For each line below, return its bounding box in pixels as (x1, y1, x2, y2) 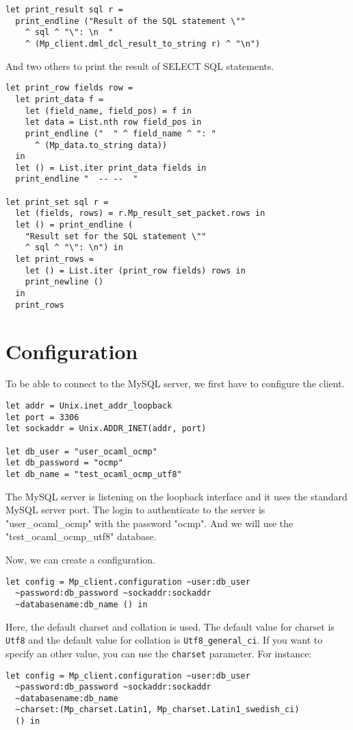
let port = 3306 (5, 412, 79, 422)
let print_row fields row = (5, 83, 133, 93)
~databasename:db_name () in (15, 599, 148, 609)
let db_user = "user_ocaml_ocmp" (5, 446, 157, 457)
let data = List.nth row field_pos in (25, 117, 202, 127)
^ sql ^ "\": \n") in (25, 243, 123, 253)
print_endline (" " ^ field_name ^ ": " (25, 128, 216, 138)
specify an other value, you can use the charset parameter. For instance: (5, 646, 312, 660)
